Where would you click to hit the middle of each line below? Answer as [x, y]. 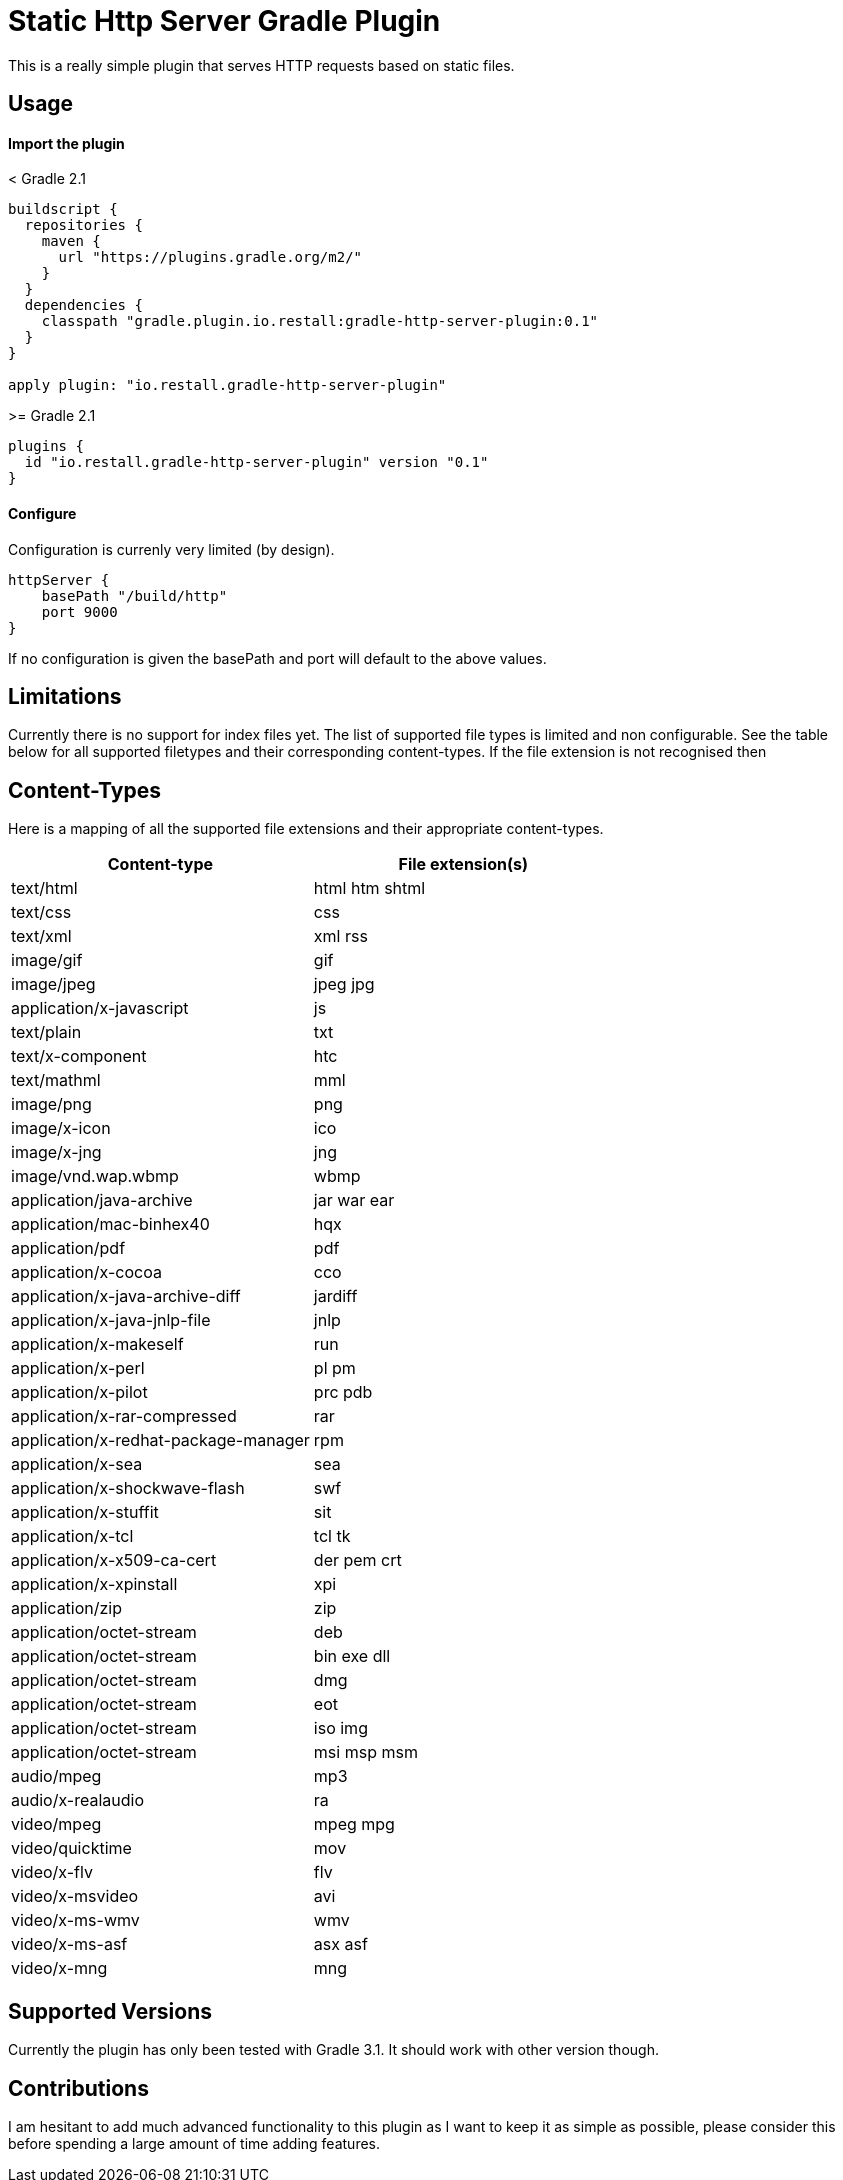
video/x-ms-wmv [75, 1920]
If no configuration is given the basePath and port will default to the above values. [277, 658]
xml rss [340, 936]
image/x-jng [56, 1152]
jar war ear [354, 1200]
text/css [41, 912]
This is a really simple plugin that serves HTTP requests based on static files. [261, 65]
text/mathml [56, 1080]
